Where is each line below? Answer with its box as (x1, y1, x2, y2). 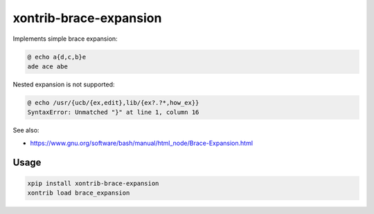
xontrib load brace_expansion (27, 189, 130, 197)
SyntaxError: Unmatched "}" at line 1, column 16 (27, 108, 199, 117)
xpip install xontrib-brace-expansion (27, 179, 159, 187)
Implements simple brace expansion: (12, 35, 118, 43)
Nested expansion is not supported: (12, 80, 115, 88)
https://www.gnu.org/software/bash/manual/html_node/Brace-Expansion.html (30, 139, 253, 147)
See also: (12, 126, 39, 135)
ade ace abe (27, 62, 69, 70)
